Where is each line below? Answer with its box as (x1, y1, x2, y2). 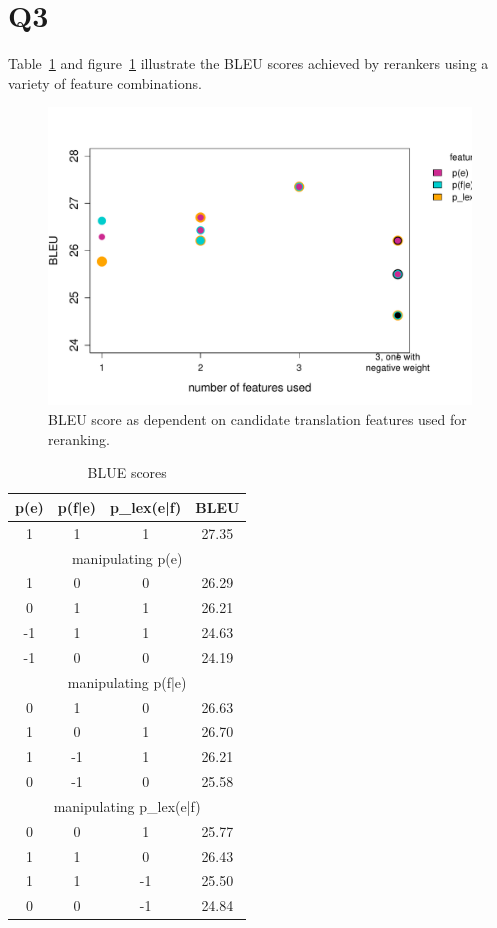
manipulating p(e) (71, 547, 183, 568)
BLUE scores (87, 462, 167, 483)
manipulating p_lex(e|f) (53, 795, 201, 816)
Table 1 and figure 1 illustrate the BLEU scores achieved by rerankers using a (8, 53, 489, 74)
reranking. (48, 428, 110, 449)
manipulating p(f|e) (67, 671, 187, 692)
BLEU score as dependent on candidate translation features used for (48, 409, 467, 430)
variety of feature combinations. (8, 72, 202, 93)
